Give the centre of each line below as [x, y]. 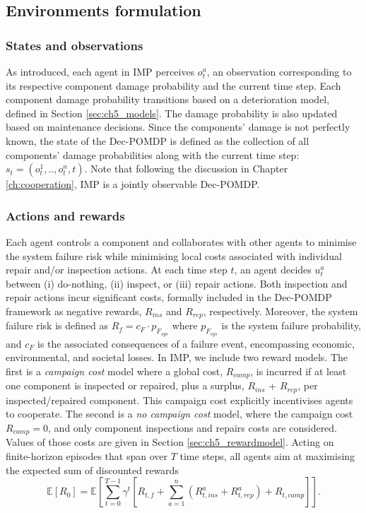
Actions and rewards [65, 215]
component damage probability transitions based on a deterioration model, [168, 99]
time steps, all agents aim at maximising [267, 455]
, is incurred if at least [299, 371]
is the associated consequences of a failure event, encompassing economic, [196, 343]
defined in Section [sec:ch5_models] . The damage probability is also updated [172, 113]
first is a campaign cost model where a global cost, [114, 371]
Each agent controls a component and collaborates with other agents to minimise [181, 241]
